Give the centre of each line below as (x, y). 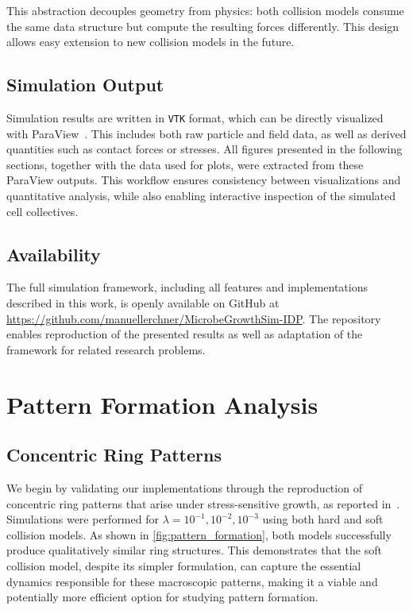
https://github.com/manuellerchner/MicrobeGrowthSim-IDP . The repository (194, 318)
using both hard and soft (323, 519)
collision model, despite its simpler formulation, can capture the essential (184, 565)
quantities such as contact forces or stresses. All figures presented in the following (205, 149)
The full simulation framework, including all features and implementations (187, 287)
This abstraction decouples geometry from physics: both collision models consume (205, 10)
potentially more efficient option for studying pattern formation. (162, 597)
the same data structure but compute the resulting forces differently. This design (203, 26)
